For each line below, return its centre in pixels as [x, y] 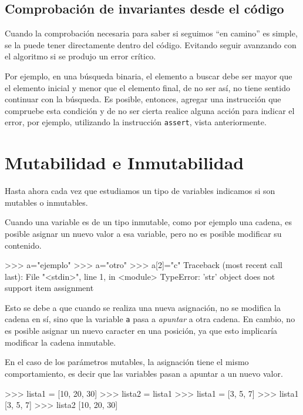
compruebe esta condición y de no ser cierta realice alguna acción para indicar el [150, 110]
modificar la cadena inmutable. [60, 342]
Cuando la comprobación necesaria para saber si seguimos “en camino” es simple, [151, 33]
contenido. [23, 245]
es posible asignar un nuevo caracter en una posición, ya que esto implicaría [141, 331]
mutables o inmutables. [46, 202]
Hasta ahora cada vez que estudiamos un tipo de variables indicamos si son [140, 191]
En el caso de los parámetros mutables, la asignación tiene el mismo [127, 362]
